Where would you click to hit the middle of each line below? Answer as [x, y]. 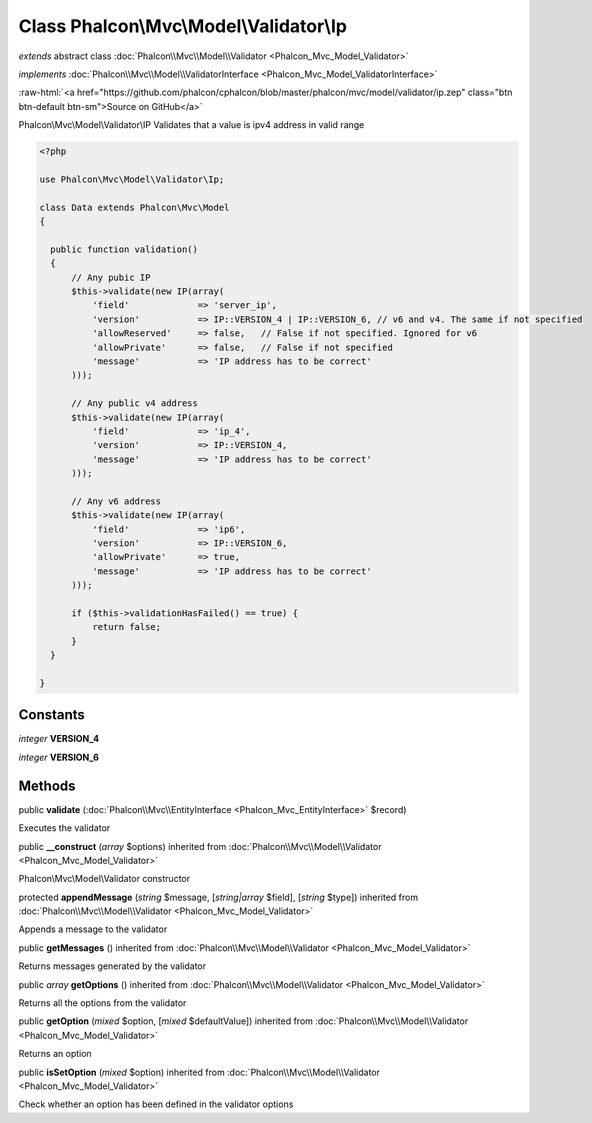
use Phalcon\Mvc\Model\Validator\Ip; [132, 179]
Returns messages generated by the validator [112, 966]
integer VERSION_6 [59, 757]
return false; [126, 627]
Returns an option [55, 1054]
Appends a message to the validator [93, 929]
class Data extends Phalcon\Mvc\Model [134, 207]
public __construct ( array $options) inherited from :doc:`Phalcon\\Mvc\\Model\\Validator [200, 846]
